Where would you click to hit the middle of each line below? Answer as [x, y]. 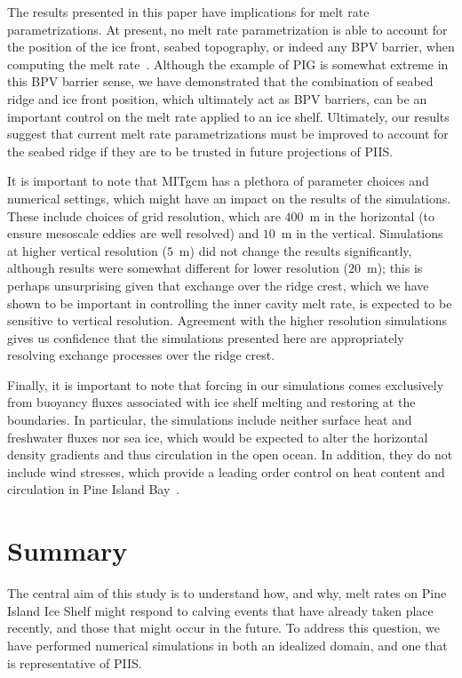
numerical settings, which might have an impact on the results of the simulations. [229, 198]
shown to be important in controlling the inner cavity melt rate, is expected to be [230, 303]
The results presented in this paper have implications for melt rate [188, 12]
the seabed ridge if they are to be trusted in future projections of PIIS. [200, 151]
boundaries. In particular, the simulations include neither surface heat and [210, 420]
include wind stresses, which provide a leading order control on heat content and [226, 471]
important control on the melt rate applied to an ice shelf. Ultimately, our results [228, 116]
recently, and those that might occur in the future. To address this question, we [224, 628]
